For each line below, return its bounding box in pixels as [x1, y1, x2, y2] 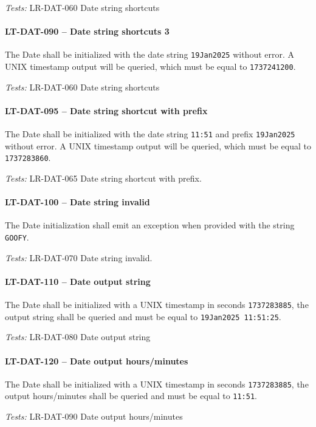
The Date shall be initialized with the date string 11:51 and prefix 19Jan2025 [5, 128, 295, 140]
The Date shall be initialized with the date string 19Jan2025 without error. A [5, 48, 295, 61]
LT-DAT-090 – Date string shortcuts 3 [5, 25, 170, 38]
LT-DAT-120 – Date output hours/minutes [5, 354, 188, 367]
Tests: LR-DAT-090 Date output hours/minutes [5, 410, 183, 423]
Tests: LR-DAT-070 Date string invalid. [5, 251, 153, 264]
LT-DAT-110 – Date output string [5, 275, 151, 287]
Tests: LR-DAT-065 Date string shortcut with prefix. [5, 172, 202, 184]
